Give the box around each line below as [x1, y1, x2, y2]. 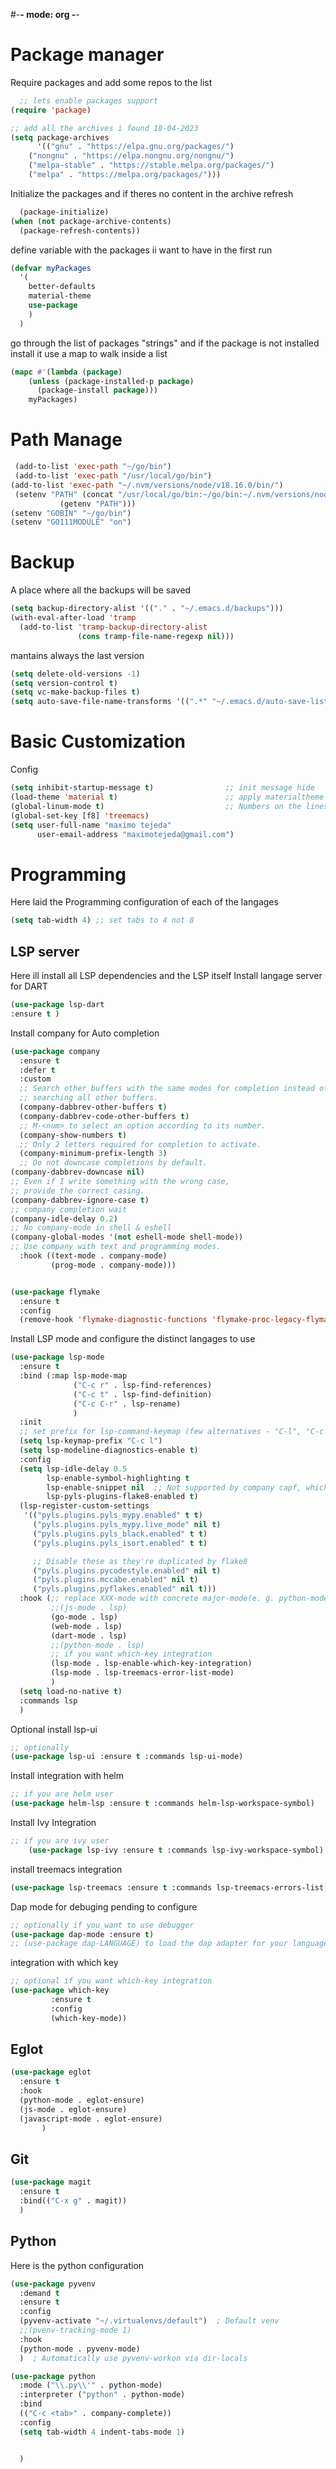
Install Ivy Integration [10, 1817, 97, 1828]
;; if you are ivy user [10, 1836, 110, 1846]
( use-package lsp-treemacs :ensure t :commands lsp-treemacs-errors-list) [10, 1882, 329, 1893]
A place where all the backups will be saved [10, 584, 192, 596]
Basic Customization [10, 730, 187, 753]
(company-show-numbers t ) [19, 1130, 128, 1140]
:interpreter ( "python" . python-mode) [19, 2390, 186, 2400]
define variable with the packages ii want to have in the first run [10, 244, 273, 256]
